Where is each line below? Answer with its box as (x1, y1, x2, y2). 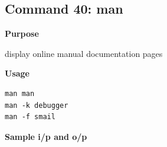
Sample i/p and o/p (5, 130, 87, 142)
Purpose (5, 27, 39, 40)
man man (5, 89, 35, 98)
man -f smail (5, 113, 55, 122)
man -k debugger (5, 101, 68, 110)
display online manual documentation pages (5, 47, 163, 59)
